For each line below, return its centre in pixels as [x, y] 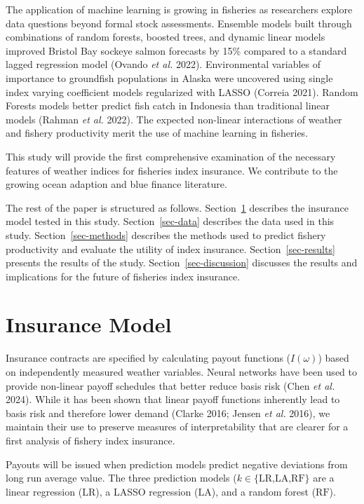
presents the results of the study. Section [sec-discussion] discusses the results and [182, 263]
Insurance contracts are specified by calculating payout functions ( [148, 358]
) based [333, 358]
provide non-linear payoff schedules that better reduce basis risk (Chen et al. [170, 385]
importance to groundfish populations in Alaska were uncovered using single [169, 77]
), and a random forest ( [264, 491]
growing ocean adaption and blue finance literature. [116, 184]
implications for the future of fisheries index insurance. [123, 276]
